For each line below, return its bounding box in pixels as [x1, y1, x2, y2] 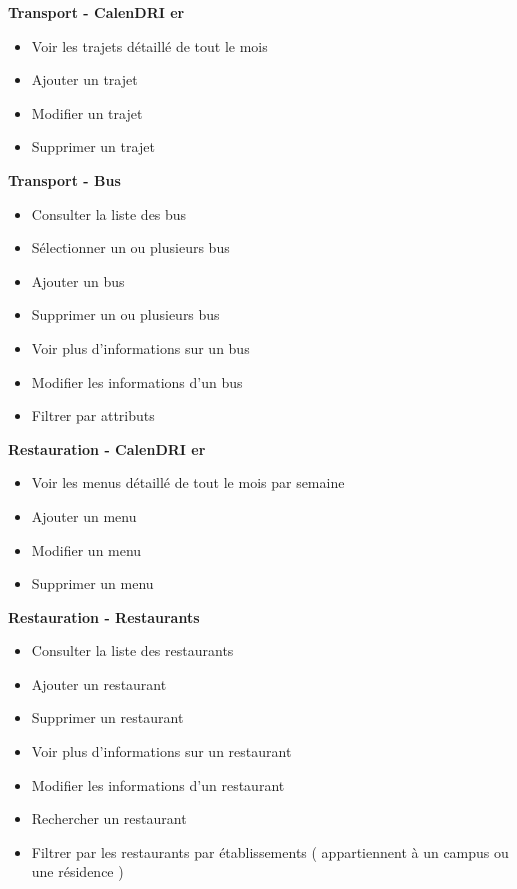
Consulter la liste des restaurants [31, 640, 234, 661]
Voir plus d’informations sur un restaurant [31, 741, 292, 762]
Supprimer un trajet [31, 136, 155, 157]
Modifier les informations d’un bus [31, 371, 243, 392]
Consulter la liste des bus [31, 203, 187, 224]
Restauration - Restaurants [8, 606, 200, 627]
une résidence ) [31, 861, 124, 882]
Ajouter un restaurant [31, 673, 167, 694]
